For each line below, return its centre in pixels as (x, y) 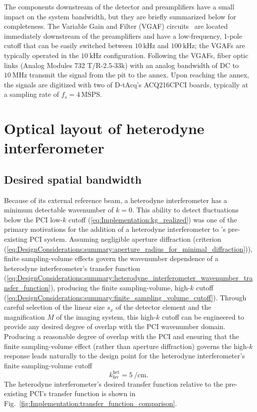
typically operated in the (41, 55)
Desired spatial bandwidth (73, 179)
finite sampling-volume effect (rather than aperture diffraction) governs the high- (127, 346)
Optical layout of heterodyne (104, 128)
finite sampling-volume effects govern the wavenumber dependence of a (111, 258)
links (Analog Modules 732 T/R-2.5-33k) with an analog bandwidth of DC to (121, 65)
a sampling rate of (31, 94)
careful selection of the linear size (54, 307)
